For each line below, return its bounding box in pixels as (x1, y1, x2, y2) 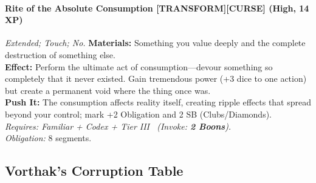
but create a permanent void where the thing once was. (5, 84, 211, 96)
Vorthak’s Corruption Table (5, 161, 184, 180)
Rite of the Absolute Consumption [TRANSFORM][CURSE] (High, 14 (5, 1, 309, 14)
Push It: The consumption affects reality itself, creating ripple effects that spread (5, 96, 312, 108)
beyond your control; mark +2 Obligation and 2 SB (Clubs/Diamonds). (5, 107, 272, 120)
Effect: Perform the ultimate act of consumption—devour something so (5, 60, 273, 73)
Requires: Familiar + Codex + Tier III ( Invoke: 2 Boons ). (5, 119, 232, 132)
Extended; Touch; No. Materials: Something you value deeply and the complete (5, 36, 306, 49)
